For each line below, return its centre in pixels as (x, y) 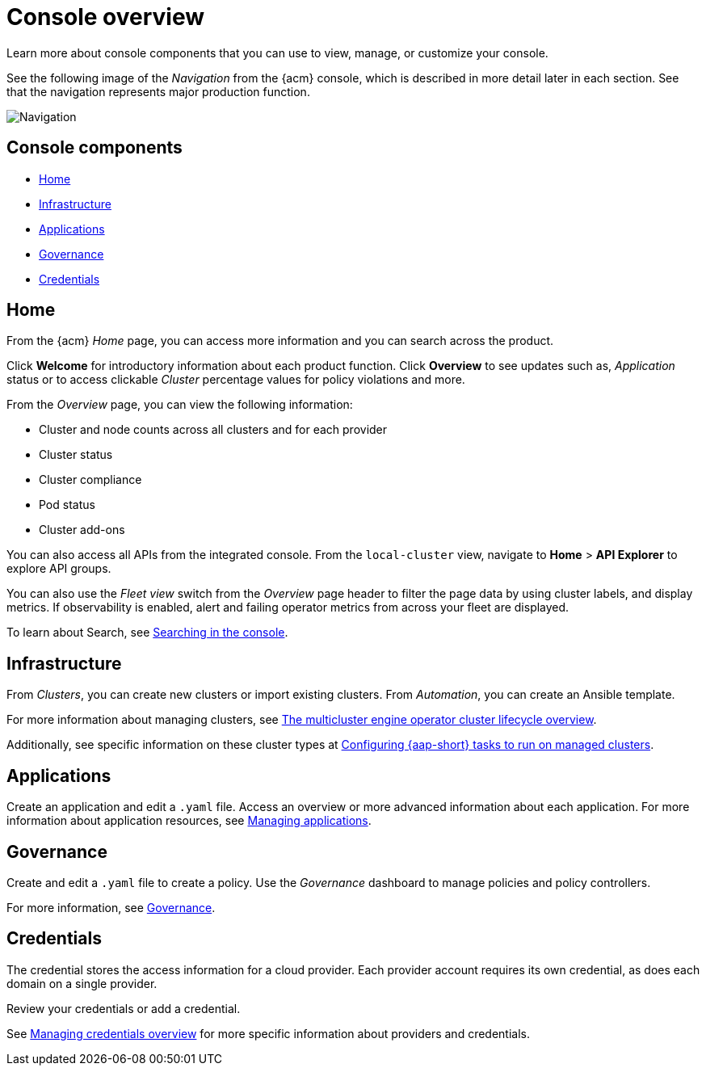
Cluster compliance (90, 480)
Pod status (67, 505)
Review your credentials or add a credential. (124, 1008)
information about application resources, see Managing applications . (189, 821)
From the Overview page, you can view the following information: (180, 405)
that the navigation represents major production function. (158, 91)
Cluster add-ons (82, 530)
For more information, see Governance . (111, 907)
